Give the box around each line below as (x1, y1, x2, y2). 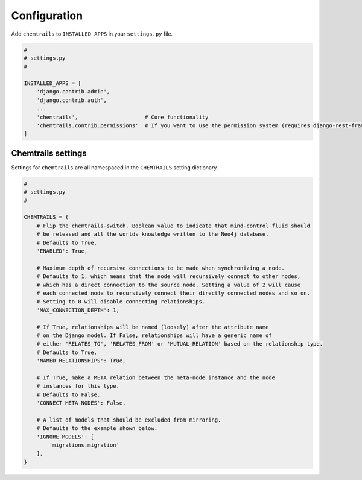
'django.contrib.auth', (36, 96, 107, 104)
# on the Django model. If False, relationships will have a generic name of (36, 332, 273, 339)
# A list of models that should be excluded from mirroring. (36, 416, 221, 423)
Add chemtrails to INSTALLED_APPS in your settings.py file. (11, 30, 173, 37)
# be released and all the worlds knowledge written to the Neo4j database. (36, 231, 269, 238)
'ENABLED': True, (36, 248, 88, 254)
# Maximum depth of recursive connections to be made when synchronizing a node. (36, 264, 285, 271)
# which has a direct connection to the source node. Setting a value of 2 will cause (36, 281, 301, 288)
